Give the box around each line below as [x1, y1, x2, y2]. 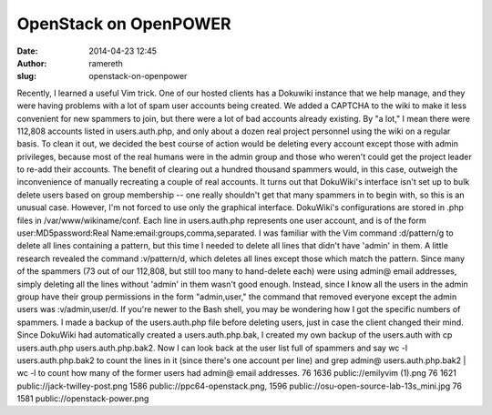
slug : [16, 71, 36, 82]
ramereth [88, 57, 123, 68]
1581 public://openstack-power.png [16, 393, 149, 404]
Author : [16, 57, 47, 68]
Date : [16, 46, 38, 56]
